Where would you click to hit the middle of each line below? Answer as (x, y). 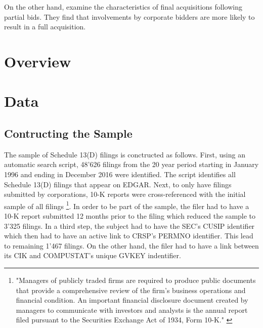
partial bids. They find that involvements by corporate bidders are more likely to (129, 16)
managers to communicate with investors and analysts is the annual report (132, 310)
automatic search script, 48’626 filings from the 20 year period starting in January (131, 164)
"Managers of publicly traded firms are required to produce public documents (136, 280)
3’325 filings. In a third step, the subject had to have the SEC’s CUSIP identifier (129, 225)
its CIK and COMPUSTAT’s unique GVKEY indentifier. (93, 255)
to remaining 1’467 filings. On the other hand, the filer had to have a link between (131, 245)
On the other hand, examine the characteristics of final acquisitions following (123, 7)
